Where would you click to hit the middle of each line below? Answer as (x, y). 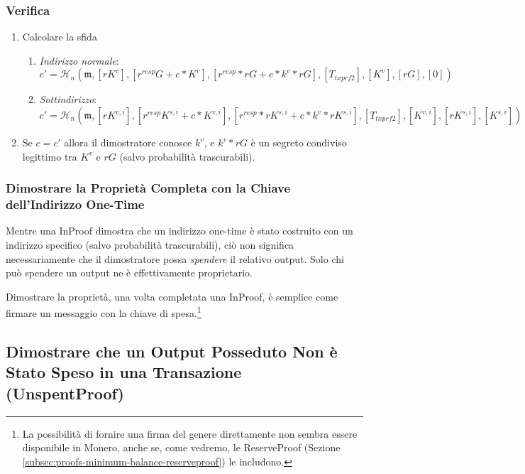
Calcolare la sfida (60, 37)
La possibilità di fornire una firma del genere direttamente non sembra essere (190, 433)
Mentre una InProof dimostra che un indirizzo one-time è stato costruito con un (179, 231)
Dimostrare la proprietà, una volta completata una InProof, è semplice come (172, 296)
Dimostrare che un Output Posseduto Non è (172, 351)
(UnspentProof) (65, 393)
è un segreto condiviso (299, 142)
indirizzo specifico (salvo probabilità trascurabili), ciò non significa (150, 244)
